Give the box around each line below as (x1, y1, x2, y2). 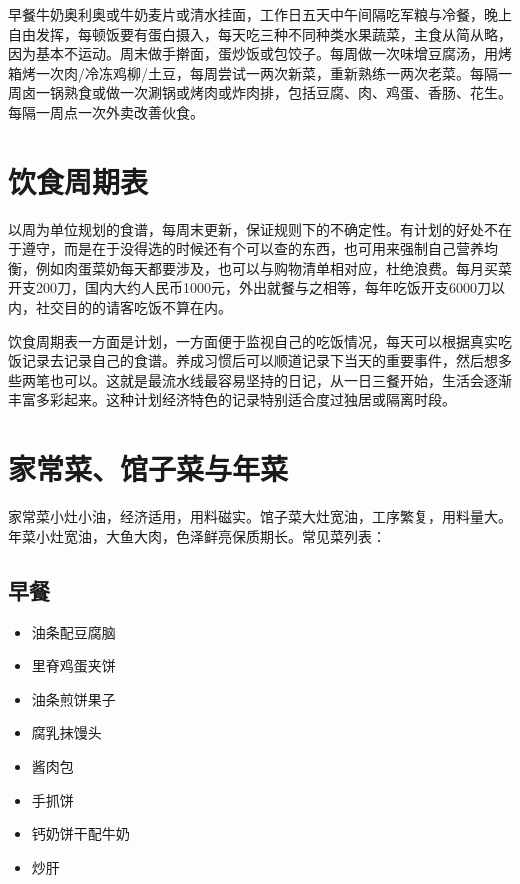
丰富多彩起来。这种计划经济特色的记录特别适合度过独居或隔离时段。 (8, 389, 456, 410)
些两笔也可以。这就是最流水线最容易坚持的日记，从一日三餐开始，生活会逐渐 (8, 369, 512, 390)
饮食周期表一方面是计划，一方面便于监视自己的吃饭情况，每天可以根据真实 (8, 330, 498, 351)
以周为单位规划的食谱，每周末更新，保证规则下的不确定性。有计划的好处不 (8, 218, 498, 239)
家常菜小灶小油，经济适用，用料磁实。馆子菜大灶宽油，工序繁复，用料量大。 (8, 506, 512, 527)
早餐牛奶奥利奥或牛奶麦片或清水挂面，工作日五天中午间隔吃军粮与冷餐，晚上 (8, 4, 512, 24)
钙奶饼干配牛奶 (31, 823, 130, 844)
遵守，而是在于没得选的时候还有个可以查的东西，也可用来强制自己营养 (21, 238, 484, 259)
